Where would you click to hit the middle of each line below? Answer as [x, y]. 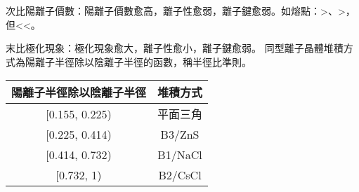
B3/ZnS [180, 135]
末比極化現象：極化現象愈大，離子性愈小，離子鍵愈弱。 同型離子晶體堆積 [175, 48]
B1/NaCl [180, 155]
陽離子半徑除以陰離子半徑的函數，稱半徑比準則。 [138, 61]
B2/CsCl [180, 175]
